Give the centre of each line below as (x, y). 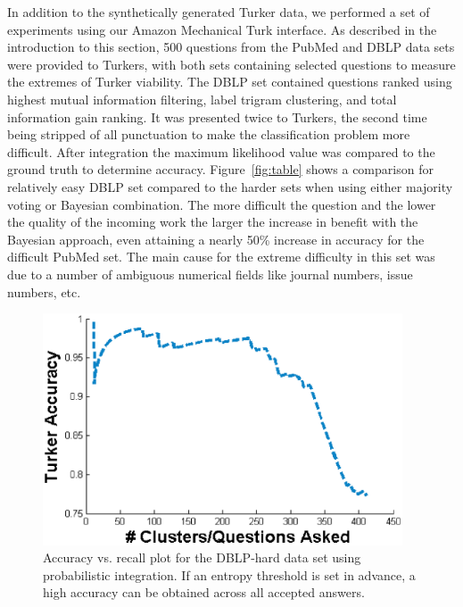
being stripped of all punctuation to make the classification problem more (209, 134)
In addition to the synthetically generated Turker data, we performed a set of (219, 12)
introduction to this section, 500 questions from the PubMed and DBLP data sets (231, 47)
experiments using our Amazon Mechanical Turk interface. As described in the (222, 29)
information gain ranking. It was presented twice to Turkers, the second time (217, 116)
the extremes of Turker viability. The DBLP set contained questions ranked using (230, 82)
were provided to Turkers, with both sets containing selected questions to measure (231, 64)
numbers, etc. (44, 291)
